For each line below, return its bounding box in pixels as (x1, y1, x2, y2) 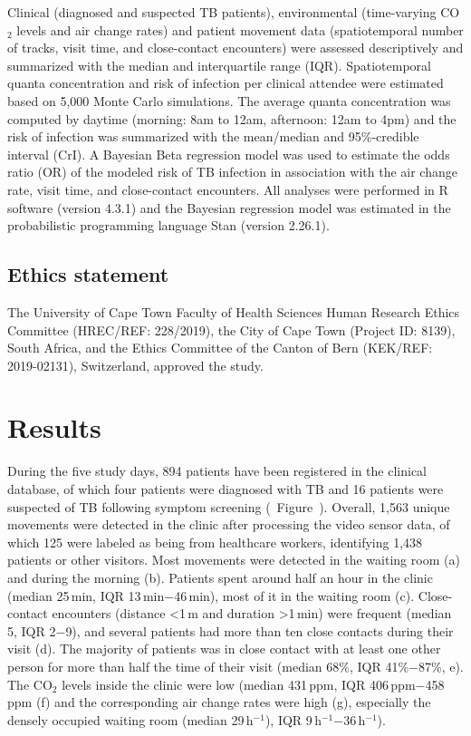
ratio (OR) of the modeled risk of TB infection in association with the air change (7, 162, 457, 181)
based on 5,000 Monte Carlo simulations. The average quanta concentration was (7, 91, 451, 110)
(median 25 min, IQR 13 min (7, 586, 165, 605)
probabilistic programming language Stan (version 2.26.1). (7, 216, 330, 235)
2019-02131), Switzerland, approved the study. (7, 355, 264, 374)
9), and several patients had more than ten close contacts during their (65, 621, 454, 640)
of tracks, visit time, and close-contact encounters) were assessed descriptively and (7, 38, 464, 57)
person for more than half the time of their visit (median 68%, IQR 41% (7, 656, 409, 675)
